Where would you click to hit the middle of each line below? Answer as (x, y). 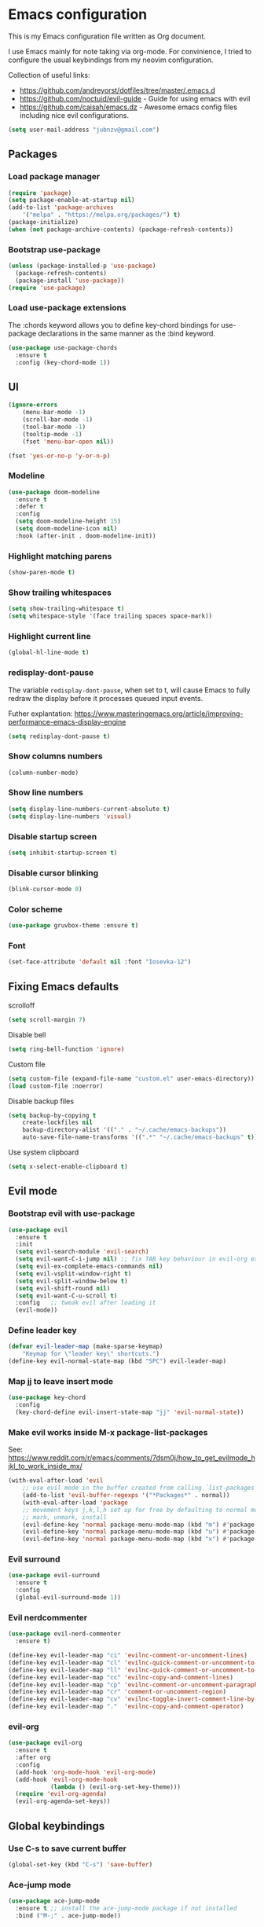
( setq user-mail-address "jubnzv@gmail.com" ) (84, 130)
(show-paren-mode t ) (42, 573)
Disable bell (27, 1034)
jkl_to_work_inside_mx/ (45, 1466)
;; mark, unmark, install (65, 1517)
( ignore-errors (33, 405)
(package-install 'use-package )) (70, 281)
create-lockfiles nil (57, 1123)
